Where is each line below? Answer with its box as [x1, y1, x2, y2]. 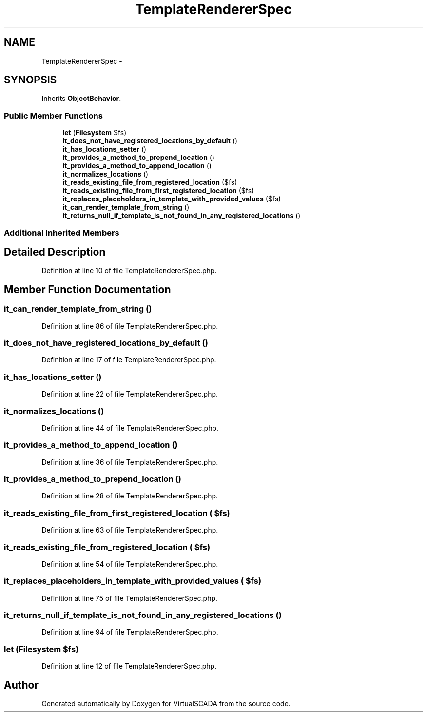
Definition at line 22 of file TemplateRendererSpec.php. [41, 390, 218, 398]
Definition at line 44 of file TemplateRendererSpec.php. [41, 423, 219, 432]
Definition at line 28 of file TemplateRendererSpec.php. [41, 492, 218, 500]
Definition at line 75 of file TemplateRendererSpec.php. [41, 594, 218, 602]
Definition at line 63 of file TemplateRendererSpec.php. [41, 526, 218, 535]
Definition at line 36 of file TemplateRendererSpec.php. [41, 457, 218, 466]
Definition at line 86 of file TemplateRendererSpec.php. [41, 321, 218, 330]
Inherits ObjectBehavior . [41, 94, 121, 103]
